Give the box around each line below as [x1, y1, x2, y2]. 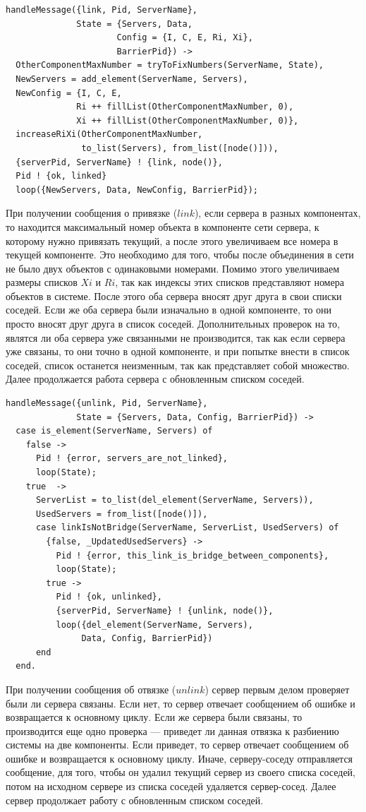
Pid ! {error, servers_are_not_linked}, [35, 453, 228, 464]
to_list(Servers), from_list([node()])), [81, 143, 279, 153]
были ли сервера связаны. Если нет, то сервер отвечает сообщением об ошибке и [6, 695, 355, 710]
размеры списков [6, 275, 78, 289]
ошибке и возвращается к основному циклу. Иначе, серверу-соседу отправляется [6, 751, 353, 765]
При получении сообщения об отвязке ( [6, 681, 176, 696]
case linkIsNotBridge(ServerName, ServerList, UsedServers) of [35, 523, 339, 533]
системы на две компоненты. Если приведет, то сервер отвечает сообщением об [6, 737, 349, 752]
